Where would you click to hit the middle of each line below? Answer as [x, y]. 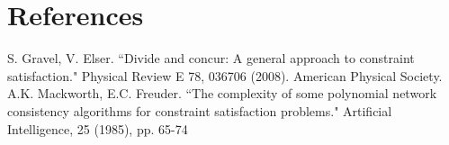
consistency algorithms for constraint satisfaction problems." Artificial [200, 110]
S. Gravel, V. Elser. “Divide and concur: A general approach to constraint [211, 58]
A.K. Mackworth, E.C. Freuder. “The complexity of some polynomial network [222, 93]
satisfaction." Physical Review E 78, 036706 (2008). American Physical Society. [225, 75]
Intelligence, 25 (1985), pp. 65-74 [98, 128]
